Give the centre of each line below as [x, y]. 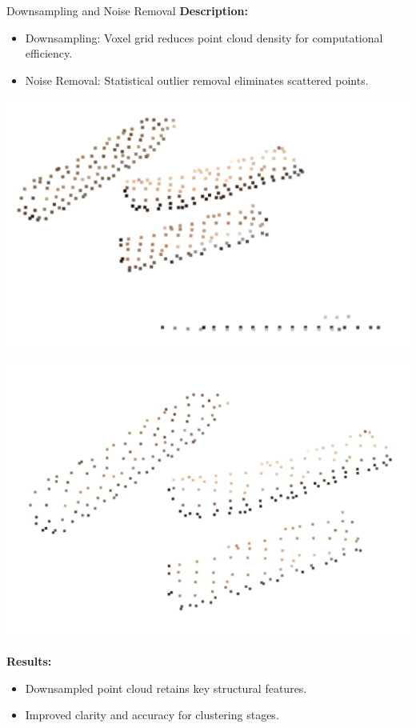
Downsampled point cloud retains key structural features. [166, 688]
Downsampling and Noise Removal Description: [127, 10]
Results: [29, 661]
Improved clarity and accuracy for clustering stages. [152, 715]
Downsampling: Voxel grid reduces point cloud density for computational [204, 37]
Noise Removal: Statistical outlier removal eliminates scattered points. [197, 80]
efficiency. [49, 53]
